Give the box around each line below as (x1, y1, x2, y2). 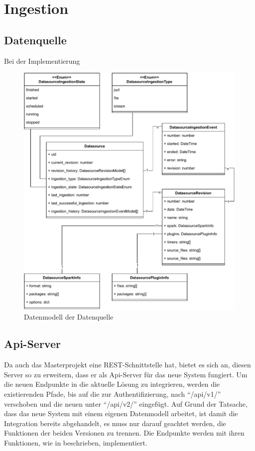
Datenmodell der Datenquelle (24, 312, 114, 322)
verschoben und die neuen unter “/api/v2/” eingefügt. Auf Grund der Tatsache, (4, 398, 248, 409)
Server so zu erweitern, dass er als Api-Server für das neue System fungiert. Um (4, 369, 248, 379)
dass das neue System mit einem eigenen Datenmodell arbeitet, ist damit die (4, 408, 238, 419)
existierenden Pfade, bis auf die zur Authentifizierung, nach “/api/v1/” (4, 388, 221, 399)
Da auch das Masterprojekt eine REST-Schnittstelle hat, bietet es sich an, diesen (4, 359, 251, 370)
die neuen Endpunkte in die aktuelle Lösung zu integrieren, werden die (4, 379, 220, 389)
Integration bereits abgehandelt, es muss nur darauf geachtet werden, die (4, 418, 226, 428)
